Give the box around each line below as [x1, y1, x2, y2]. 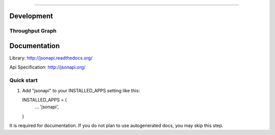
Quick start [9, 77, 38, 84]
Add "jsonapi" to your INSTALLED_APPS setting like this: [22, 87, 140, 93]
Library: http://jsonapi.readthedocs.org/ [9, 55, 93, 61]
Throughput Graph [9, 27, 57, 35]
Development [9, 12, 53, 20]
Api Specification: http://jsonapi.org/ [9, 64, 86, 71]
